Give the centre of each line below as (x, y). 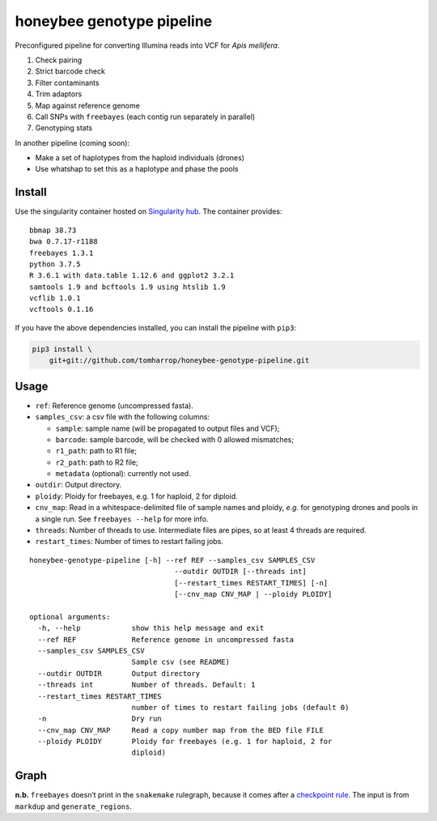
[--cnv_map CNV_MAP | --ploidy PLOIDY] (253, 594)
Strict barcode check (70, 71)
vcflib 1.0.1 (55, 298)
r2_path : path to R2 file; (97, 462)
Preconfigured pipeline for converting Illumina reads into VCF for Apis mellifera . (147, 45)
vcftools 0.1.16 (62, 309)
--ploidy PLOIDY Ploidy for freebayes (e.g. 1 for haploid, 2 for (185, 742)
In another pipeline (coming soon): (72, 143)
